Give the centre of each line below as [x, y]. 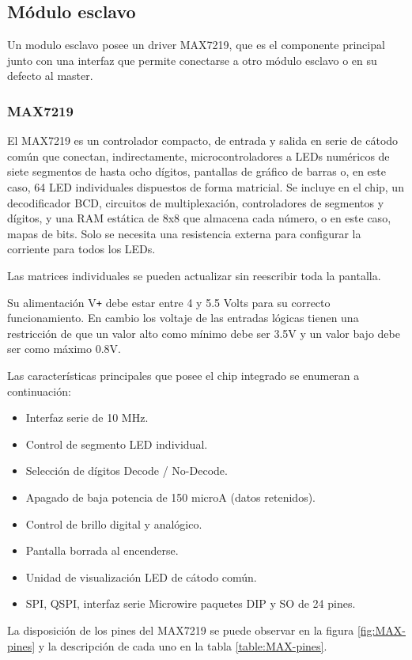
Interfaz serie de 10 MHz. [87, 417]
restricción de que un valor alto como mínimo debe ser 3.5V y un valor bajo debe [204, 333]
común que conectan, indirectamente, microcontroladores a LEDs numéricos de [198, 156]
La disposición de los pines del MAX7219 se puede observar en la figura [181, 630]
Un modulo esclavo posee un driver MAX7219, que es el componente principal [196, 45]
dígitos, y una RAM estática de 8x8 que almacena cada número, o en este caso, [199, 218]
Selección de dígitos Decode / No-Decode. [127, 470]
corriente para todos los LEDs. [81, 249]
